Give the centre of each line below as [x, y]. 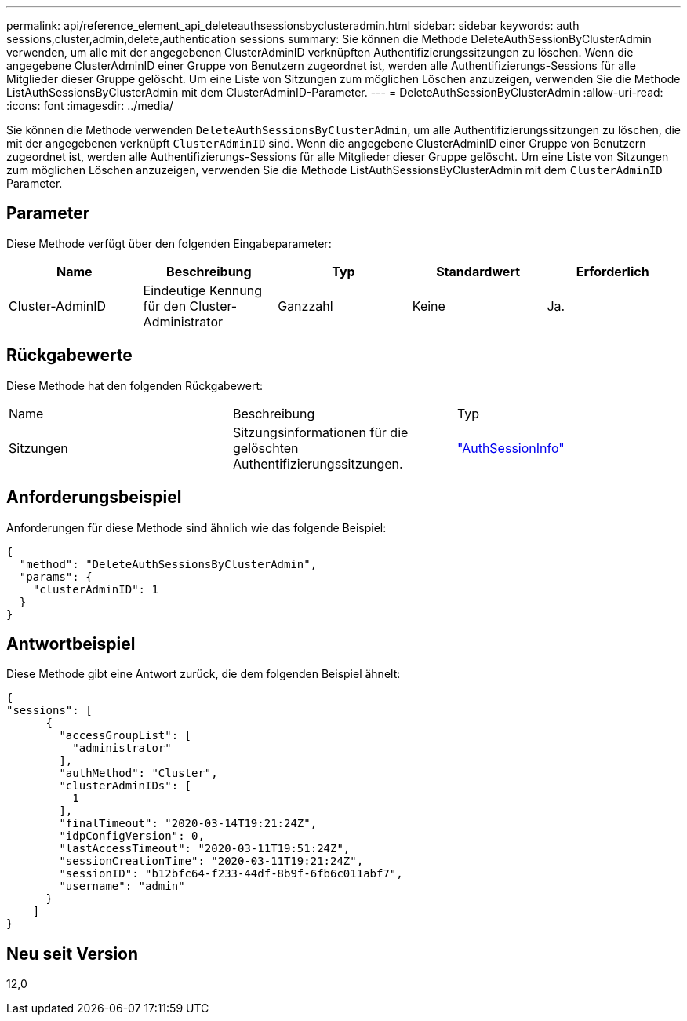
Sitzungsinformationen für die [320, 432]
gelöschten [265, 448]
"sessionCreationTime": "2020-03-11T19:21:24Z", [211, 861]
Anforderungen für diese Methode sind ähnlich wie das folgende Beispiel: [196, 527]
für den [165, 306]
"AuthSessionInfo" [511, 448]
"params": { [56, 576]
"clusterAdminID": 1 [95, 589]
